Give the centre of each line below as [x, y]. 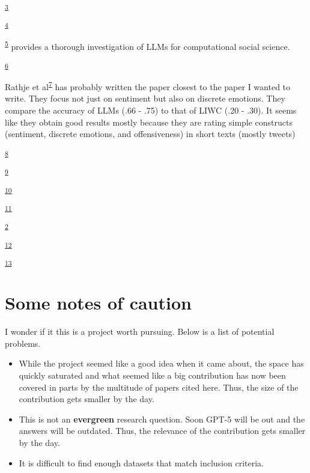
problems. [23, 343]
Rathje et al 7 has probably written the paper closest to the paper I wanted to [148, 86]
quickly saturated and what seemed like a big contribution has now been [152, 375]
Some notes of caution [98, 303]
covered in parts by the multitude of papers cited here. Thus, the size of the [159, 387]
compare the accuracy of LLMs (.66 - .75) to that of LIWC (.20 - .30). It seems [151, 110]
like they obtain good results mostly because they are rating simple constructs [149, 122]
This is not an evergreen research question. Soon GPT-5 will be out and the [162, 419]
